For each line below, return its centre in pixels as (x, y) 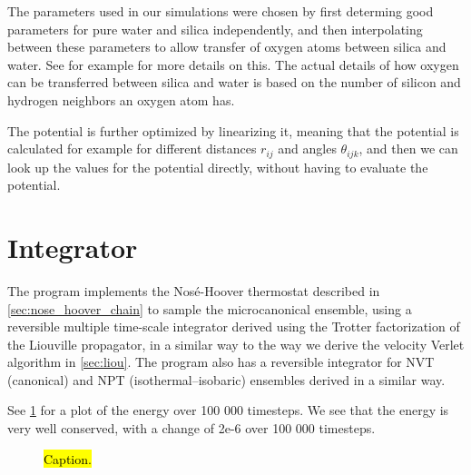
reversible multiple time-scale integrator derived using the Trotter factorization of (234, 327)
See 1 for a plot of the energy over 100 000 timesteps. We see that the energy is (228, 410)
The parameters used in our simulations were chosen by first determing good (221, 11)
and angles (307, 148)
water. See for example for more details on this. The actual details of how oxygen (233, 64)
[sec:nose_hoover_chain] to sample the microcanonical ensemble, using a (210, 308)
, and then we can (408, 148)
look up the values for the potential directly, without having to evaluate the (218, 167)
